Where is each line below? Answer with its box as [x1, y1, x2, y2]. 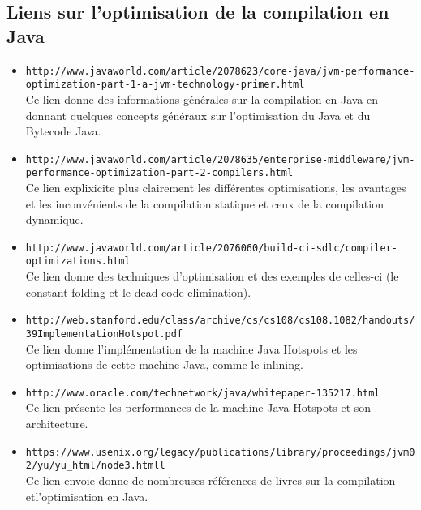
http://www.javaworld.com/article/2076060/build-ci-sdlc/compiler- [25, 242, 397, 254]
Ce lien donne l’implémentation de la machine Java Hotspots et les [25, 340, 358, 357]
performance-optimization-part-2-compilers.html [25, 167, 294, 179]
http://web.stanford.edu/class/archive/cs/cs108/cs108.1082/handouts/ [25, 315, 415, 327]
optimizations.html [25, 255, 131, 268]
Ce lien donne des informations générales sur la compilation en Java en [25, 90, 379, 107]
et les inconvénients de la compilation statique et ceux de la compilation [25, 195, 384, 212]
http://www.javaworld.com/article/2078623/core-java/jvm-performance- [25, 65, 415, 77]
